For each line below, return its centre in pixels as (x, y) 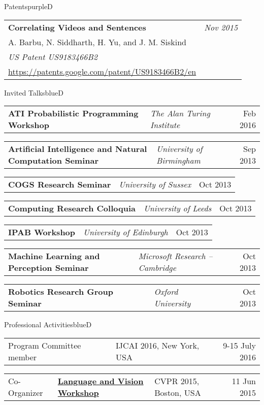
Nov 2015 (221, 27)
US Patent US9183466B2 (53, 56)
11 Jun (244, 381)
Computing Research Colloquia (72, 208)
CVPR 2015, (177, 381)
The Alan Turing (180, 113)
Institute (165, 125)
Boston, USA (178, 392)
